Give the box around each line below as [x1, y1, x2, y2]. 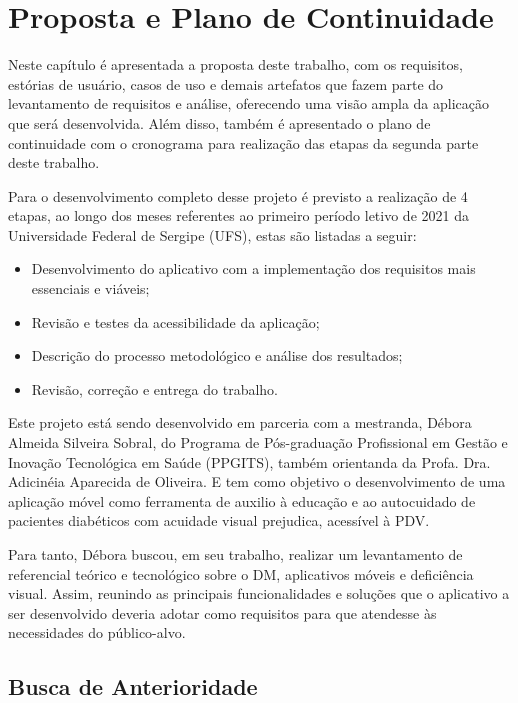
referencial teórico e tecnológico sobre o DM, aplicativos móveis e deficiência [8, 563, 474, 584]
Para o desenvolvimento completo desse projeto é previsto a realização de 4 [8, 185, 468, 206]
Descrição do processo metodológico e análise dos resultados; [31, 345, 403, 366]
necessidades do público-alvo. [8, 622, 186, 643]
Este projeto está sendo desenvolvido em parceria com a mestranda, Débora [8, 412, 472, 433]
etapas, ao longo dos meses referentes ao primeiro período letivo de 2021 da [8, 205, 469, 226]
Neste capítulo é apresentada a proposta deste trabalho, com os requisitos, [8, 54, 463, 75]
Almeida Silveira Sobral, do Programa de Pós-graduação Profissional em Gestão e [8, 432, 508, 453]
